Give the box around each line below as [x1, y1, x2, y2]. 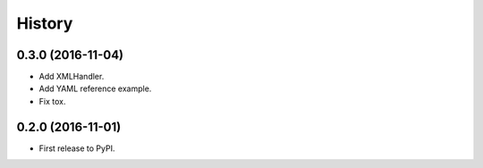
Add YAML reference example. [38, 83, 152, 94]
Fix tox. [38, 96, 66, 106]
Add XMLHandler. [38, 71, 105, 82]
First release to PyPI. [38, 143, 115, 154]
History [16, 13, 73, 33]
